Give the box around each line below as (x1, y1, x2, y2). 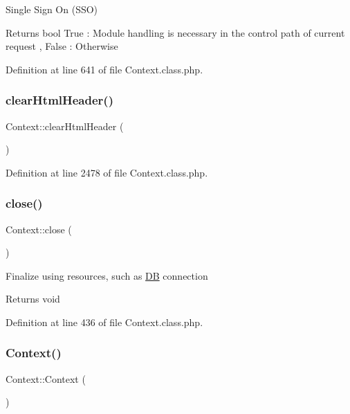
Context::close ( (6, 222, 72, 236)
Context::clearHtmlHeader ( (6, 118, 124, 133)
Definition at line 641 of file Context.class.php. (6, 62, 203, 76)
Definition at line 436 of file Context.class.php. (6, 314, 203, 329)
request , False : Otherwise (6, 39, 118, 53)
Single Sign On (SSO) (6, 2, 98, 16)
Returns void (6, 291, 60, 306)
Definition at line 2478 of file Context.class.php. (6, 165, 208, 179)
